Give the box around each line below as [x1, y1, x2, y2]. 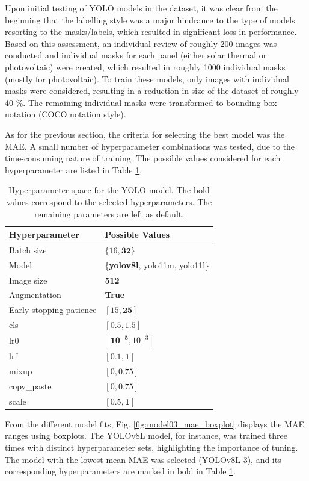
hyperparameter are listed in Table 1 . [5, 163, 142, 176]
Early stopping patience [9, 303, 97, 316]
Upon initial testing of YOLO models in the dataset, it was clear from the [5, 2, 278, 14]
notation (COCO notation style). [5, 108, 126, 120]
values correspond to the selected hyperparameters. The [6, 195, 212, 208]
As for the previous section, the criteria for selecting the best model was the [5, 128, 285, 140]
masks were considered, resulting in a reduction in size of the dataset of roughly [5, 84, 299, 97]
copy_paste [9, 379, 52, 392]
